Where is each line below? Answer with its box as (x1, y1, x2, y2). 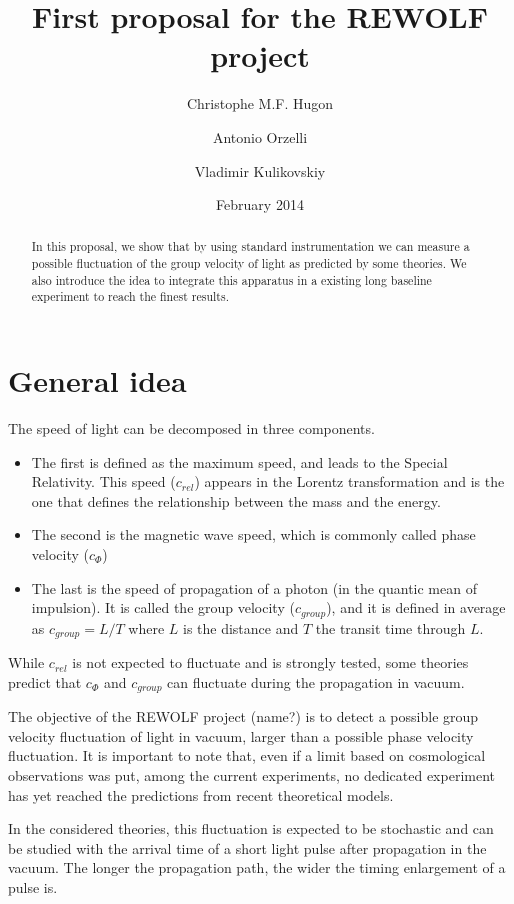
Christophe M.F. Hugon (186, 93, 334, 114)
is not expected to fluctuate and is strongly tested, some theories (72, 652, 469, 673)
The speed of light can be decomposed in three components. (8, 418, 375, 439)
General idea (8, 360, 187, 401)
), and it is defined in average (326, 597, 506, 618)
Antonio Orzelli (212, 126, 308, 147)
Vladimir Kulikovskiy (194, 160, 326, 181)
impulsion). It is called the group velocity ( (31, 597, 295, 618)
